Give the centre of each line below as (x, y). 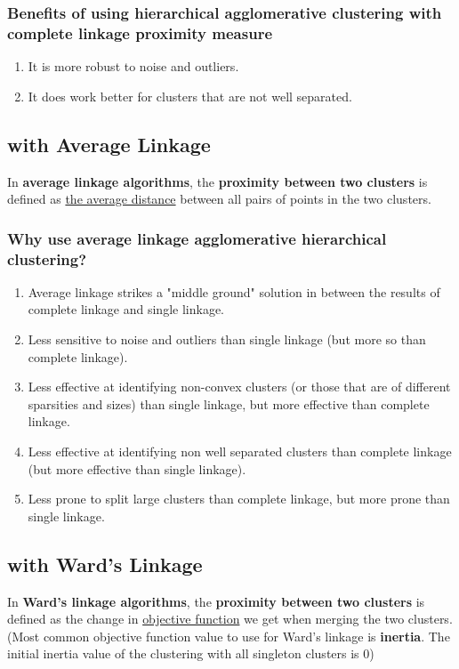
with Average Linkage (109, 144)
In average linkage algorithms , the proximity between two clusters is (217, 181)
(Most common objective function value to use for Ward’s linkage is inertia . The (229, 636)
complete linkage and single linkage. (126, 309)
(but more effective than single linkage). (137, 468)
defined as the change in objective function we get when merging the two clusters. (230, 619)
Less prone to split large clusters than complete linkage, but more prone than (239, 499)
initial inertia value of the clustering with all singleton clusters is (183, 653)
